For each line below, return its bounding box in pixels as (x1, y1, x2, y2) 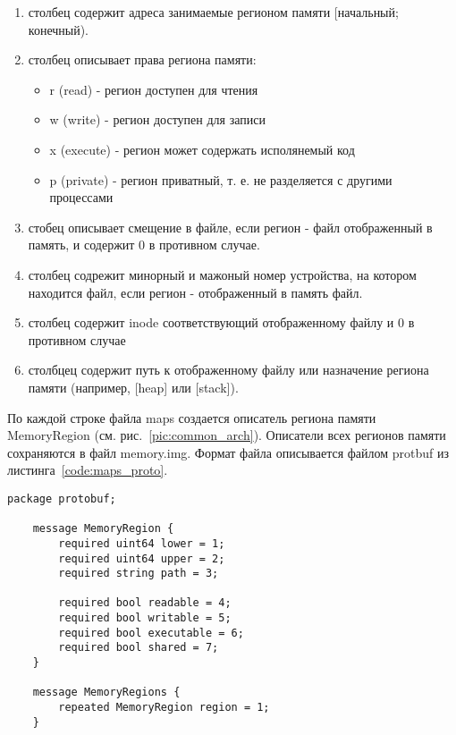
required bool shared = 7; (58, 641, 219, 655)
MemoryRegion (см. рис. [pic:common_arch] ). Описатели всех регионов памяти (7, 426, 446, 444)
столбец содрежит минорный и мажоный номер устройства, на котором (28, 265, 417, 283)
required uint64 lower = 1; (58, 536, 225, 550)
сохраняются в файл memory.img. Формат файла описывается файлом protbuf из (7, 443, 450, 461)
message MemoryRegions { (32, 686, 181, 699)
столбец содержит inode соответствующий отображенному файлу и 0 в (28, 313, 415, 332)
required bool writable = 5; (58, 612, 232, 625)
